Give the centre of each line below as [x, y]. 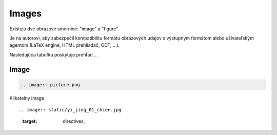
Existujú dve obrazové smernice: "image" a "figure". [64, 29]
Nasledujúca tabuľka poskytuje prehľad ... [54, 54]
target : [30, 121]
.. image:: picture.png [50, 84]
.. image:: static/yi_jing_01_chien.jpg [70, 110]
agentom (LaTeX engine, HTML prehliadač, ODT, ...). [65, 45]
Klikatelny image [27, 98]
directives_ [74, 121]
